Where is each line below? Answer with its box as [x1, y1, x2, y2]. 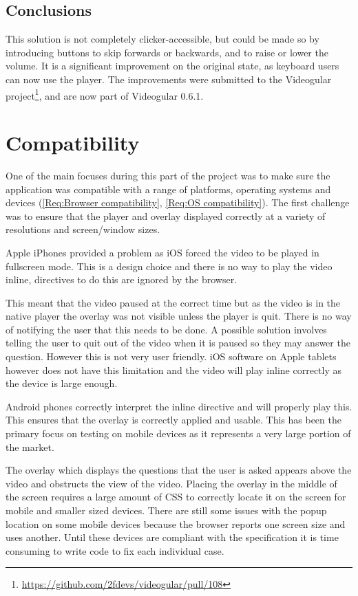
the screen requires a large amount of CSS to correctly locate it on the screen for [6, 489, 346, 504]
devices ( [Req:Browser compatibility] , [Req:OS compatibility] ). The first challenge [6, 195, 350, 210]
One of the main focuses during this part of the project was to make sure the [6, 168, 330, 182]
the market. [6, 439, 54, 454]
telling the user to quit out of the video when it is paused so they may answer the [6, 335, 350, 350]
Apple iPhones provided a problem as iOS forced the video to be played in [6, 245, 319, 259]
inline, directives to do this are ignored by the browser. [6, 272, 238, 287]
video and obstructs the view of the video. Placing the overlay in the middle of [6, 476, 337, 490]
